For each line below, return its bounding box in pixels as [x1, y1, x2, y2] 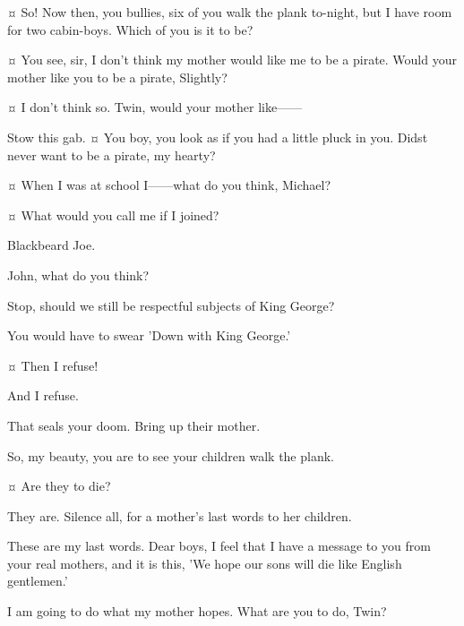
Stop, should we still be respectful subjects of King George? [7, 296, 335, 314]
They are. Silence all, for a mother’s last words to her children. [7, 506, 352, 525]
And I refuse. [7, 386, 79, 405]
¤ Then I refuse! [7, 356, 99, 374]
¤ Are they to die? [7, 476, 111, 495]
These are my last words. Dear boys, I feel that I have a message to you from [7, 536, 431, 555]
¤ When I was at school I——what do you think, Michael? [7, 176, 331, 194]
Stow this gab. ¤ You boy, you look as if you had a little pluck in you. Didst [7, 127, 428, 146]
